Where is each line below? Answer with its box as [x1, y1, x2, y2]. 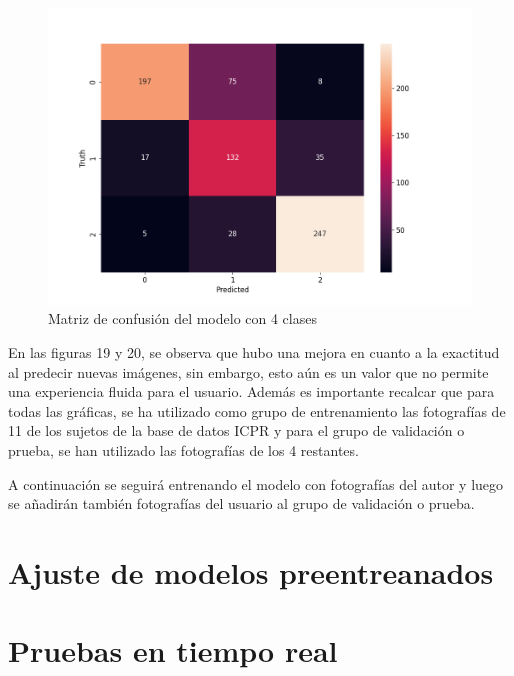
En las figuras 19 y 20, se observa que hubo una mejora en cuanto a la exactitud [8, 341, 500, 362]
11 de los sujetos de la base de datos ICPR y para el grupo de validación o [8, 420, 465, 441]
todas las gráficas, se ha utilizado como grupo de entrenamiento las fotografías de [8, 400, 506, 421]
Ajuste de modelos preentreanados [8, 551, 494, 592]
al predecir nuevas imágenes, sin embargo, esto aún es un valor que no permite [8, 361, 489, 382]
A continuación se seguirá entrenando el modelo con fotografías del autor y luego [8, 473, 504, 494]
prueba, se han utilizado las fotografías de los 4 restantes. [8, 439, 359, 460]
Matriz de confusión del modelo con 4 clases [48, 308, 317, 329]
